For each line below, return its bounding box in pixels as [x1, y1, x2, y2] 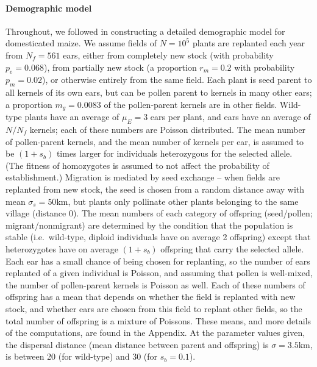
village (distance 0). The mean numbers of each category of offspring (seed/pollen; [5, 207, 313, 219]
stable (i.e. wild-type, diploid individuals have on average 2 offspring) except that [5, 230, 311, 243]
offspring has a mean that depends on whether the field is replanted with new [5, 290, 296, 303]
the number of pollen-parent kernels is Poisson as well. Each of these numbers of [5, 278, 305, 291]
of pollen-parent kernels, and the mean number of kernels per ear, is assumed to [5, 135, 304, 148]
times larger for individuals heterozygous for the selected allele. [56, 147, 293, 160]
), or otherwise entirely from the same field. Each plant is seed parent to [42, 73, 312, 86]
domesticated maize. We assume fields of [5, 37, 157, 49]
